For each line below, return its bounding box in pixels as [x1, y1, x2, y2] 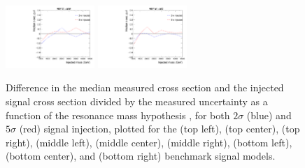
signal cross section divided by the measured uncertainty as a [6, 94, 268, 109]
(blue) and [246, 107, 292, 122]
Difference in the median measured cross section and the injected [6, 80, 284, 95]
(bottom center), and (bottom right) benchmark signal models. [6, 148, 276, 163]
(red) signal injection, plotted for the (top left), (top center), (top [19, 121, 300, 136]
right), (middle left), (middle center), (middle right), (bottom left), [6, 135, 292, 149]
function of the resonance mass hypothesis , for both [6, 107, 230, 122]
